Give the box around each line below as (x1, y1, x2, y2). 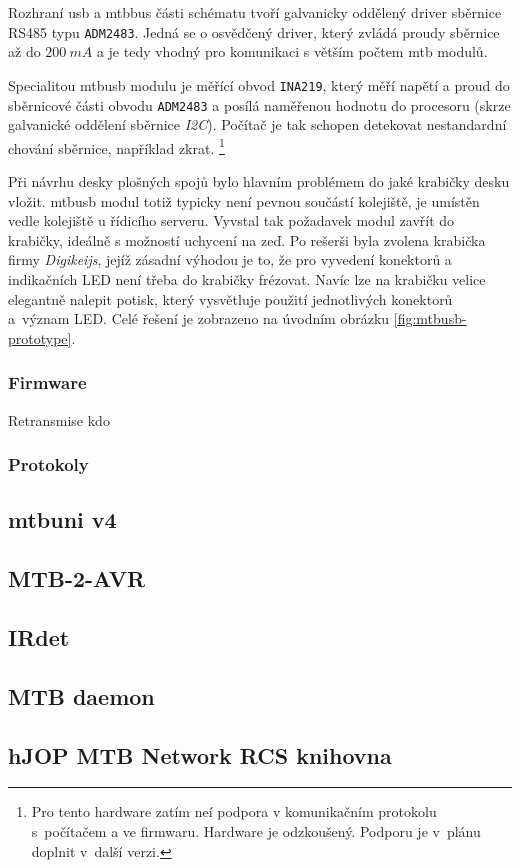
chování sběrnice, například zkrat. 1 (8, 134, 225, 158)
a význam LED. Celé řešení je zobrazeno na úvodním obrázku (8, 308, 390, 329)
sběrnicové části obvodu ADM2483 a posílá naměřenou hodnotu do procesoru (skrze (8, 94, 511, 115)
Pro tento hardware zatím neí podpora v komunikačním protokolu (31, 801, 437, 822)
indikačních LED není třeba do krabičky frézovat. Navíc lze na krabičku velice (8, 268, 486, 289)
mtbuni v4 (8, 504, 117, 535)
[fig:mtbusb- (393, 308, 467, 329)
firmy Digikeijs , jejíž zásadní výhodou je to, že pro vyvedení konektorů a (8, 249, 452, 270)
